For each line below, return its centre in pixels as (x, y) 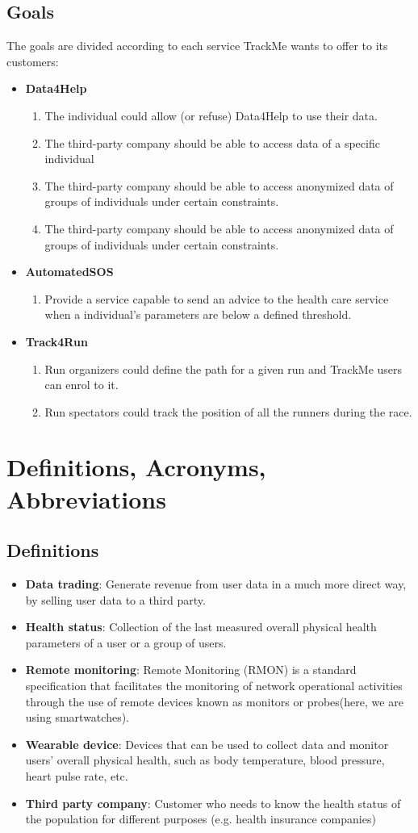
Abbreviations (86, 498)
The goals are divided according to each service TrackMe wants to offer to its (197, 46)
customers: (33, 61)
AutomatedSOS (69, 272)
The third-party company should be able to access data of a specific (212, 142)
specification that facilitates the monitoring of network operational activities (214, 686)
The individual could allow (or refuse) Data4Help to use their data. (211, 115)
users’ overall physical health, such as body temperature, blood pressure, (205, 760)
